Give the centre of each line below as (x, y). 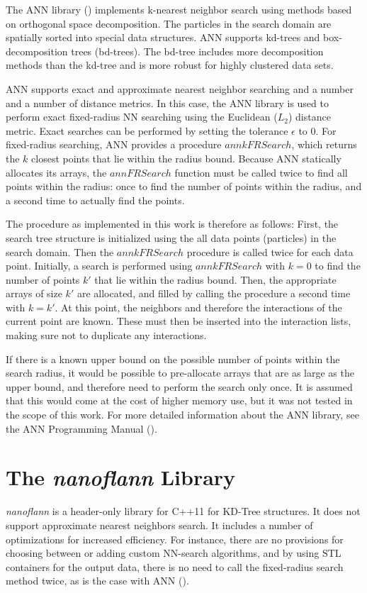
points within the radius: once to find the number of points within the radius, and (184, 186)
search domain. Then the (60, 251)
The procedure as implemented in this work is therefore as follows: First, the (172, 224)
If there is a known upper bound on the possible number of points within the (173, 359)
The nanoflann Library (121, 477)
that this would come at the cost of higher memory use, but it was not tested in (179, 400)
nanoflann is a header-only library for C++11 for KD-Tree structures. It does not (183, 511)
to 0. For (317, 130)
